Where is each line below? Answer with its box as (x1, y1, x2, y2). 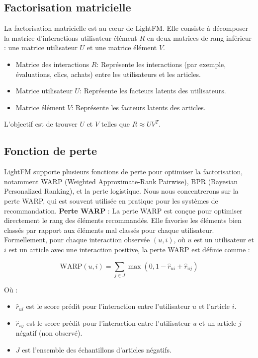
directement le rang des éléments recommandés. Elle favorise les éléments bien (4, 215, 242, 225)
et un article (199, 318, 237, 328)
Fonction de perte (4, 143, 97, 158)
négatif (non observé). (15, 328, 83, 338)
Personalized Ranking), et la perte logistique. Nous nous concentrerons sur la (4, 186, 239, 196)
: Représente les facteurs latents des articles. (71, 102, 206, 112)
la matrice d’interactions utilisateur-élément (4, 32, 137, 43)
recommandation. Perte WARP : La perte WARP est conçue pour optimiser (4, 205, 243, 215)
